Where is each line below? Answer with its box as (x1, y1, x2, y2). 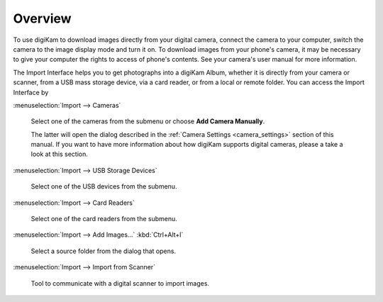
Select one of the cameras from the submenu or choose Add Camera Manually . (30, 117, 265, 125)
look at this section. (30, 150, 88, 159)
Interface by (13, 88, 49, 96)
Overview (13, 11, 72, 26)
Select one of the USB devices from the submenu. (30, 182, 177, 191)
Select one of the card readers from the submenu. (30, 215, 177, 223)
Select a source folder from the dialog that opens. (30, 247, 177, 255)
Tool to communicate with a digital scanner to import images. (30, 279, 209, 287)
